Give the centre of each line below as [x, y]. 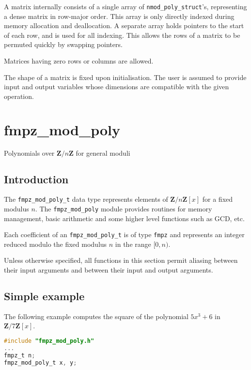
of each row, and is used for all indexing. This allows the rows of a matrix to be [122, 35]
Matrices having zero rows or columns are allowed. [79, 61]
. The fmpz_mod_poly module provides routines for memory [124, 208]
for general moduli [103, 153]
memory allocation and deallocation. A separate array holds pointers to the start [124, 25]
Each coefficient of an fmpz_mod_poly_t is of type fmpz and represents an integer [124, 234]
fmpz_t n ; [20, 355]
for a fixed [218, 199]
